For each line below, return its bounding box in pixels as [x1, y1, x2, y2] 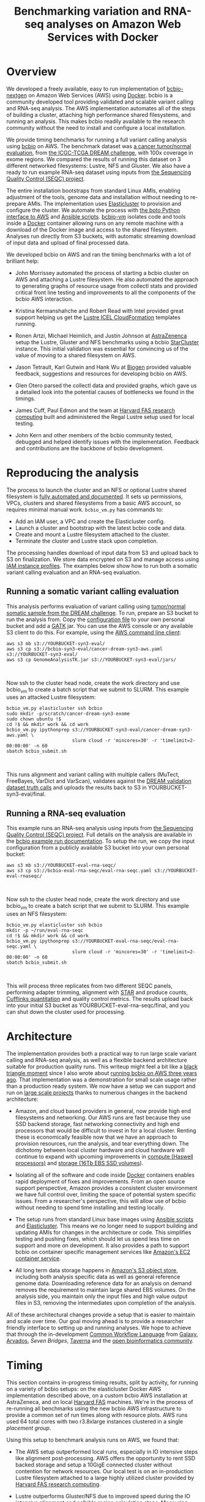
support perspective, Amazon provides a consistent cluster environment [15, 1184, 198, 1192]
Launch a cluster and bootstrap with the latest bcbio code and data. [15, 524, 186, 531]
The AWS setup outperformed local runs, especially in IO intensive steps [15, 1447, 198, 1455]
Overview [6, 65, 57, 79]
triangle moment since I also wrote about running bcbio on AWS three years [6, 1070, 198, 1077]
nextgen [6, 91, 28, 99]
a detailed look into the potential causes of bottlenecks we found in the [15, 388, 195, 396]
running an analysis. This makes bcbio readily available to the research [6, 118, 185, 125]
